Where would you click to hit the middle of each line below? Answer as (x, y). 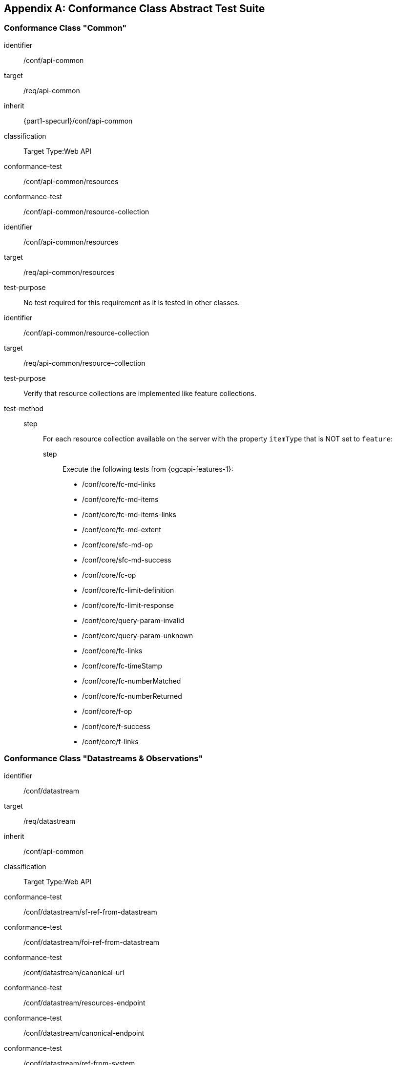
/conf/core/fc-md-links (119, 484)
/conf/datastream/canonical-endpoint (84, 1033)
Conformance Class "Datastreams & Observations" (104, 759)
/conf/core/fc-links (112, 650)
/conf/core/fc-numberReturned (132, 696)
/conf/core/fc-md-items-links (129, 514)
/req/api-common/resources (69, 272)
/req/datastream (50, 821)
